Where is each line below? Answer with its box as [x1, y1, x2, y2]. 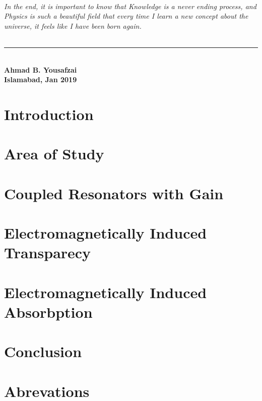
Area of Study [4, 143, 104, 164]
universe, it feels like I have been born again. [4, 20, 142, 31]
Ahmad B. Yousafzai [4, 64, 77, 75]
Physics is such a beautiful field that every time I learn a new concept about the [4, 11, 248, 21]
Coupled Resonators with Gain [4, 183, 224, 203]
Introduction [4, 103, 94, 124]
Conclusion [4, 341, 82, 362]
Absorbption [4, 301, 93, 322]
